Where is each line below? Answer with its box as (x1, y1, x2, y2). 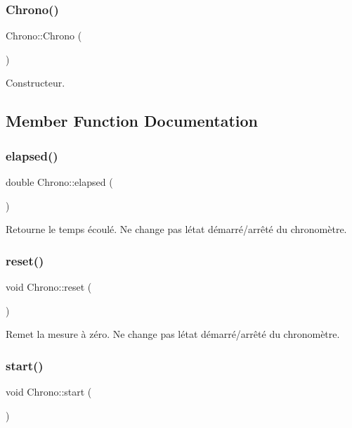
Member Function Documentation (6, 110, 259, 132)
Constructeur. (6, 75, 65, 90)
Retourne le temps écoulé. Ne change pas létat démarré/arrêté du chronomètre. (6, 222, 347, 237)
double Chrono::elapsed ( (6, 175, 113, 189)
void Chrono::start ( (6, 384, 92, 398)
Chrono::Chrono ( (6, 28, 82, 43)
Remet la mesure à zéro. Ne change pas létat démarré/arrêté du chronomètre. (6, 327, 340, 341)
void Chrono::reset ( (6, 279, 92, 294)
